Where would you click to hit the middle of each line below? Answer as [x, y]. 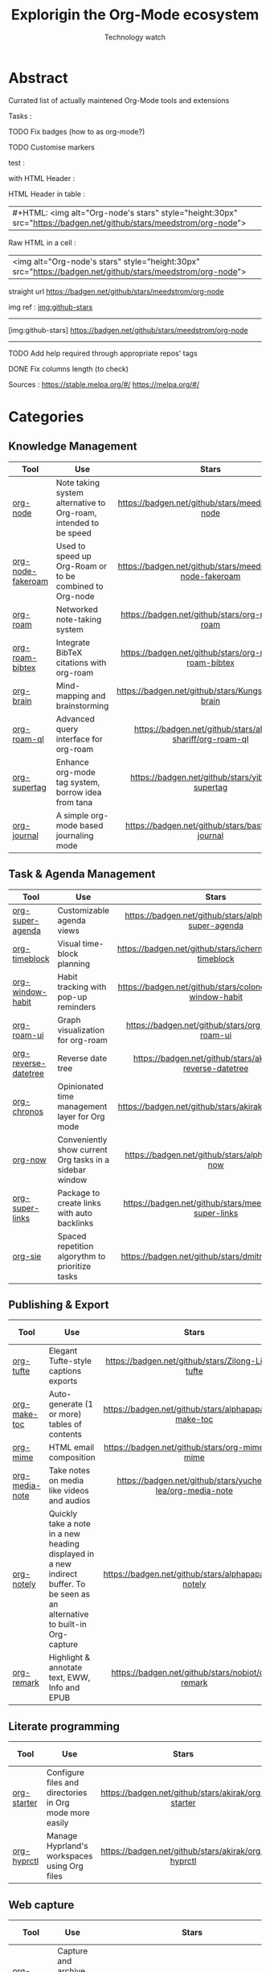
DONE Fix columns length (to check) [69, 368]
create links [80, 1202]
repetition [76, 1246]
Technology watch [135, 37]
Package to [79, 1193]
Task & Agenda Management [82, 874]
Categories [46, 417]
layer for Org [81, 1116]
